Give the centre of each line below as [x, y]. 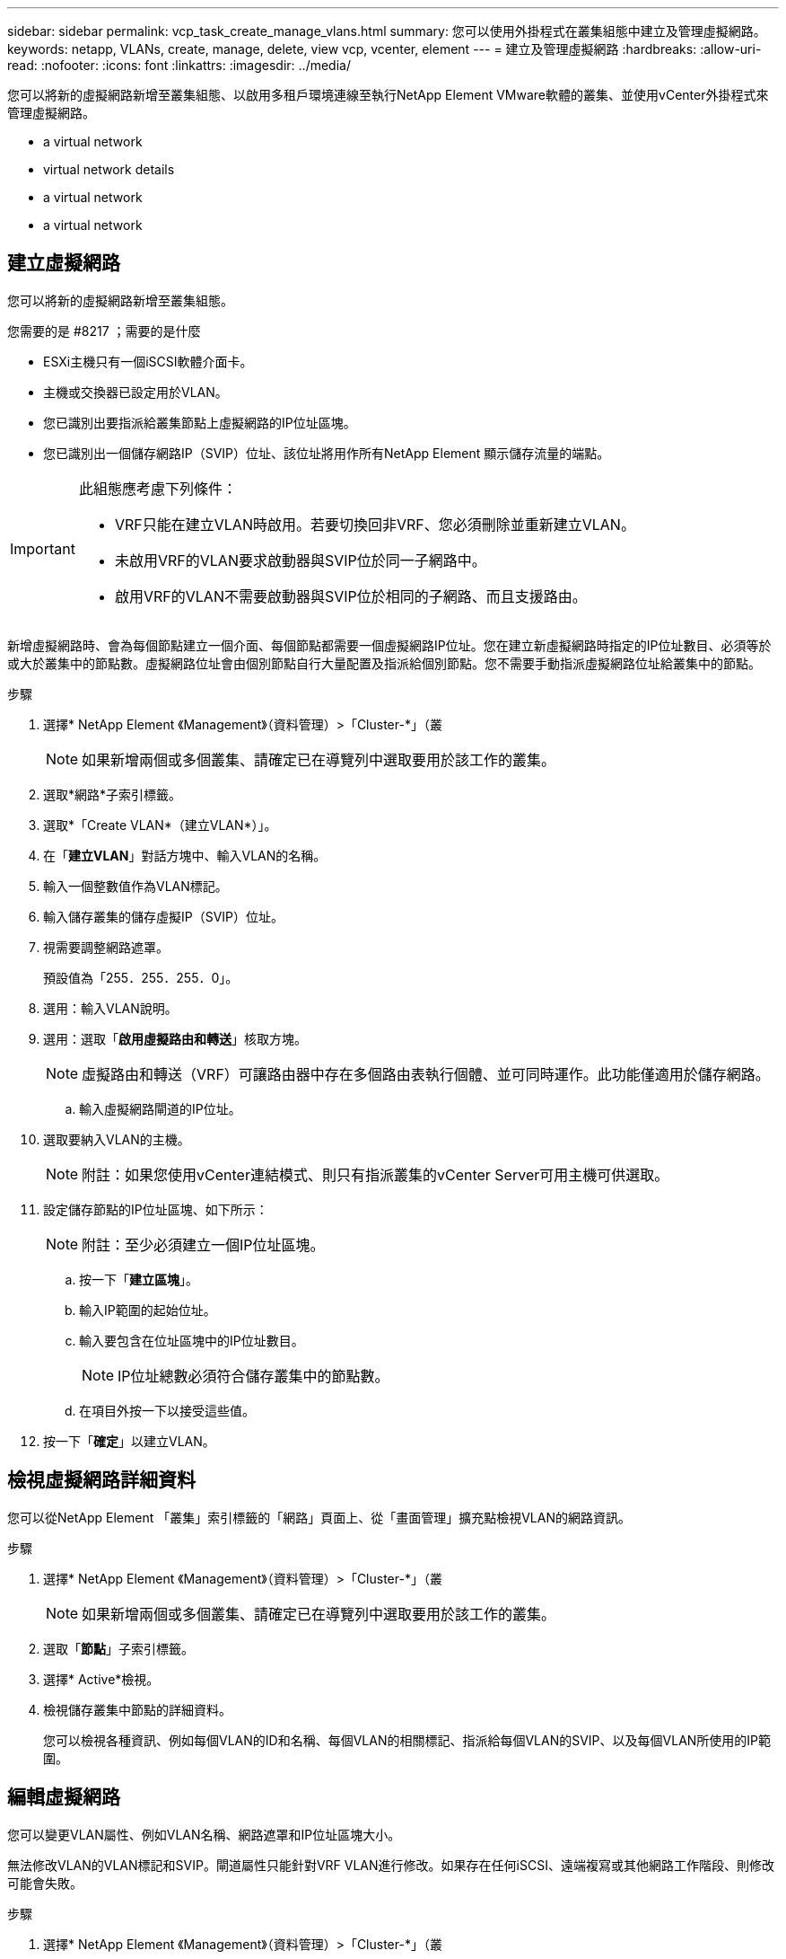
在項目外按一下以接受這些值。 [167, 1410]
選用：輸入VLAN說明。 [110, 1008]
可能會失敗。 [45, 1883]
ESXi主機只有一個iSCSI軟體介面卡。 [148, 361]
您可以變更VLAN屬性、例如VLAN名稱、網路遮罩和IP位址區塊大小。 [204, 1834]
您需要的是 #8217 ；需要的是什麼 [104, 331]
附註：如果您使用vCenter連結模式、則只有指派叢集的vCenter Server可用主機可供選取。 [376, 1174]
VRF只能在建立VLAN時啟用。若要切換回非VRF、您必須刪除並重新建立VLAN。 [375, 524]
